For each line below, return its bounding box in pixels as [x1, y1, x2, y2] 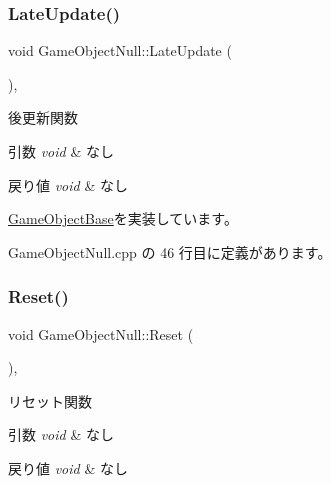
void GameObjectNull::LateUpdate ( [8, 40, 232, 61]
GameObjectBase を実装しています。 [8, 208, 238, 229]
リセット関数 [8, 390, 92, 411]
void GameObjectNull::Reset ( [8, 323, 194, 344]
